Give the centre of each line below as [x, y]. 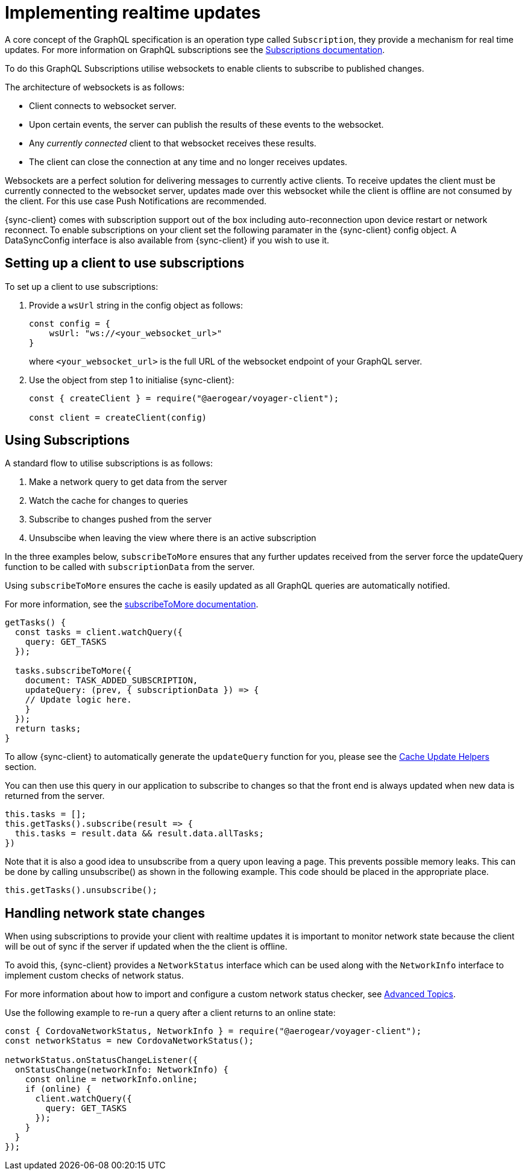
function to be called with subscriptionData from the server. [130, 567]
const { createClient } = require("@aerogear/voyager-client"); [184, 398]
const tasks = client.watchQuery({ [99, 632]
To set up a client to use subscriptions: [82, 286]
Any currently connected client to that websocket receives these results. [173, 143]
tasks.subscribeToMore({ [73, 671]
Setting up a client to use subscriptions [125, 263]
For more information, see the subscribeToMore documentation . [132, 604]
